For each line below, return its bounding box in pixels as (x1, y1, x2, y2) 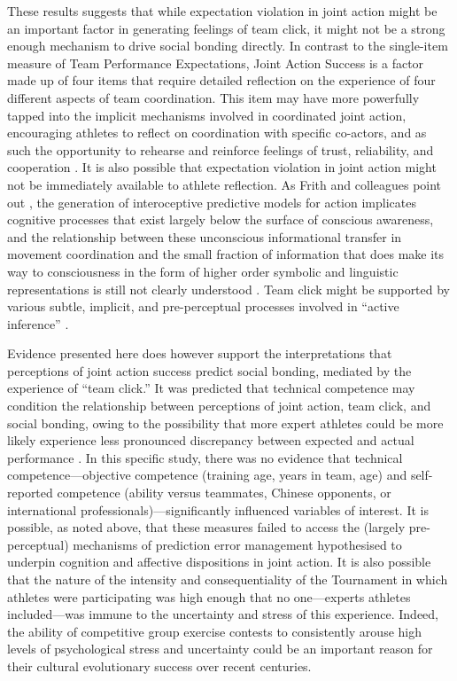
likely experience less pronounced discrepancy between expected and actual (7, 431, 414, 450)
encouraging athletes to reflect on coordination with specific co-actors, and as (7, 123, 427, 142)
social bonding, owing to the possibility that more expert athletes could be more (7, 413, 444, 432)
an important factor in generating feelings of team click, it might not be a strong (7, 19, 445, 37)
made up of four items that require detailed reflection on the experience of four (7, 71, 436, 90)
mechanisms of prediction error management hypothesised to (73, 535, 402, 553)
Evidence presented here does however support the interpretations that (7, 344, 392, 363)
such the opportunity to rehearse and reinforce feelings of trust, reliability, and (7, 140, 434, 159)
